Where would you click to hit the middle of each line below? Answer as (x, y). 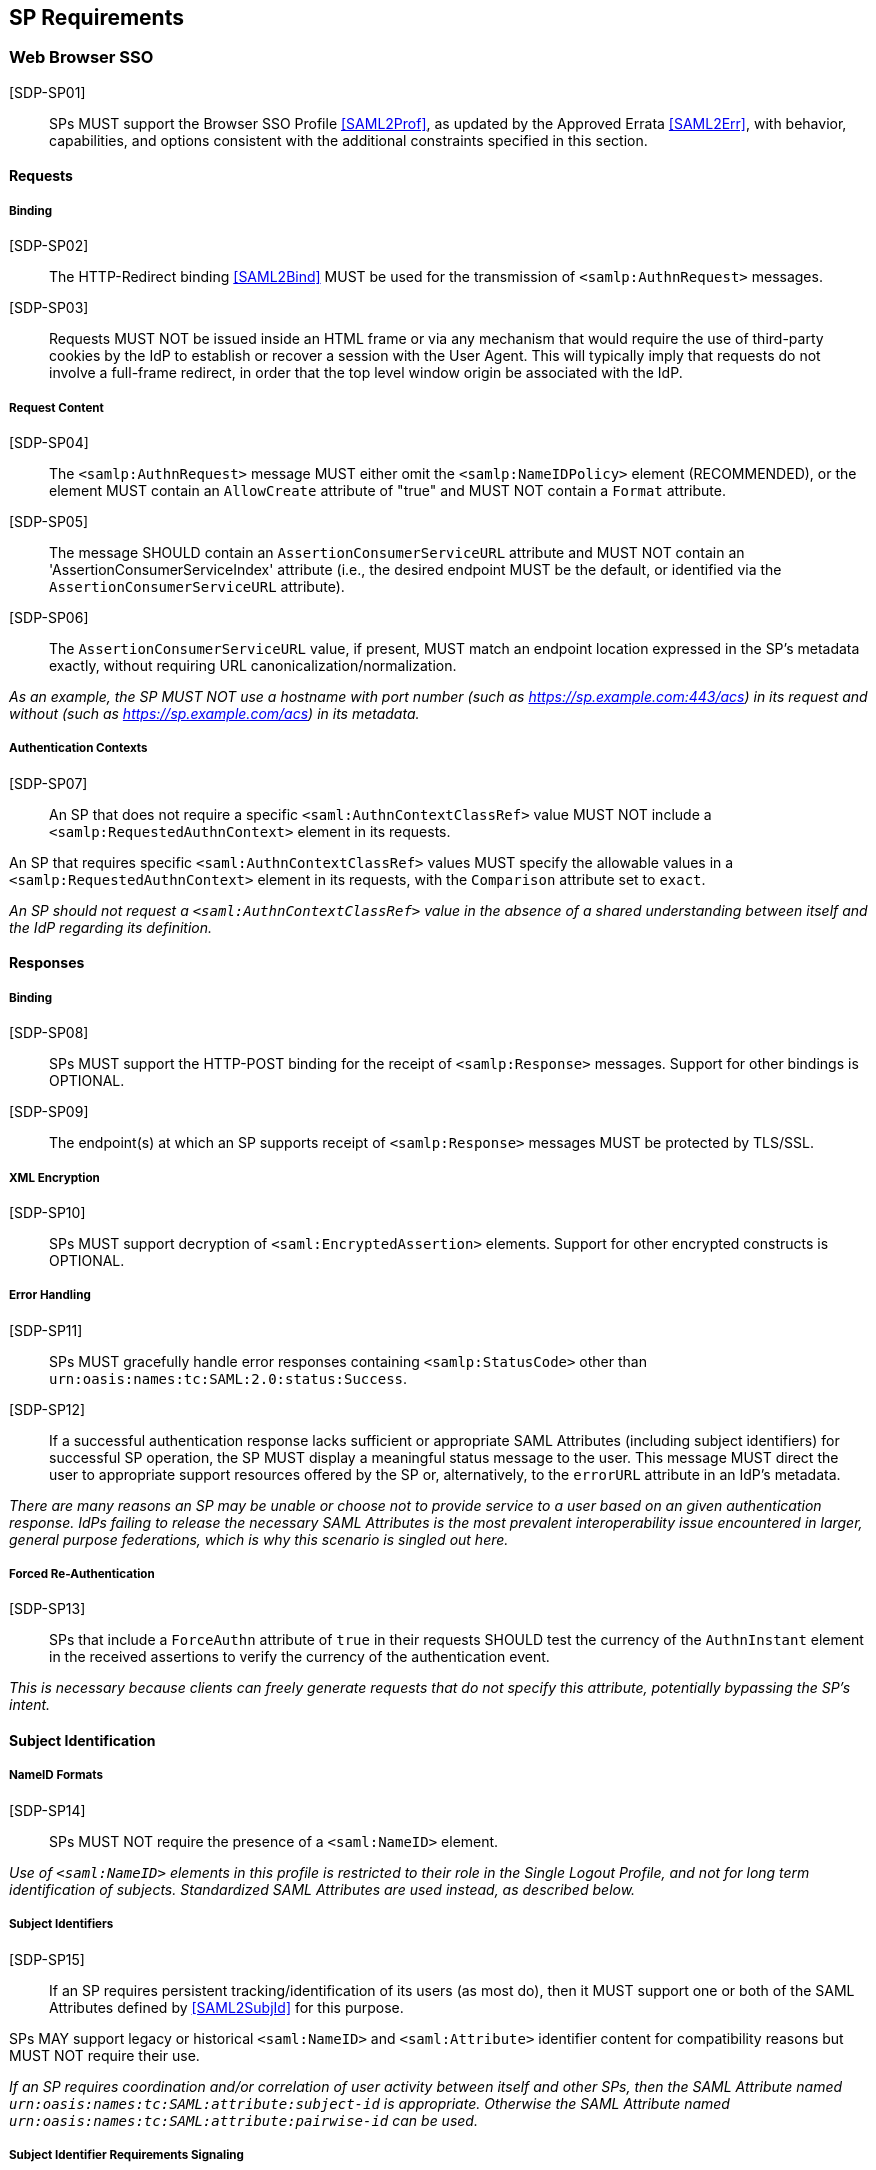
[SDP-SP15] (47, 1959)
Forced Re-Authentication (82, 1574)
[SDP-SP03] (49, 308)
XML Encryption (54, 1177)
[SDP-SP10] (47, 1212)
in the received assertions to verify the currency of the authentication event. (299, 1657)
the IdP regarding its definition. (110, 927)
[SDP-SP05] (49, 521)
